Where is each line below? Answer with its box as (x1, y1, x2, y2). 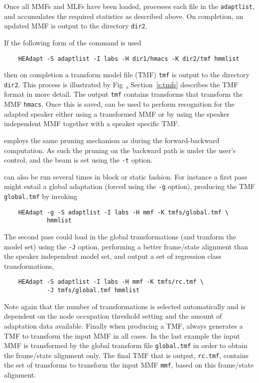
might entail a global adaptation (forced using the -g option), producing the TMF (4, 181, 255, 191)
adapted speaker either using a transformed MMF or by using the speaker (4, 108, 230, 119)
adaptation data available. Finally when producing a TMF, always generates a (4, 320, 243, 331)
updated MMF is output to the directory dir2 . (4, 20, 147, 31)
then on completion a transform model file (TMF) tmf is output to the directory (4, 69, 250, 80)
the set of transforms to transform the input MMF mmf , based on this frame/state (4, 360, 254, 370)
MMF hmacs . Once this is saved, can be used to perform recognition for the (4, 99, 235, 109)
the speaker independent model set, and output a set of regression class (4, 251, 222, 261)
